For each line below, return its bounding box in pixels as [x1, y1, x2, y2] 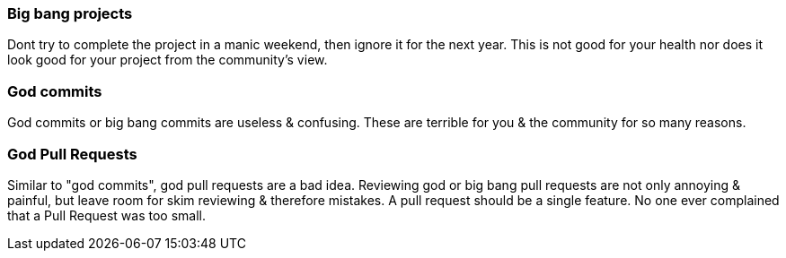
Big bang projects [7, 4, 133, 22]
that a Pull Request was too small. [7, 207, 207, 223]
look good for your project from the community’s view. [7, 52, 328, 68]
